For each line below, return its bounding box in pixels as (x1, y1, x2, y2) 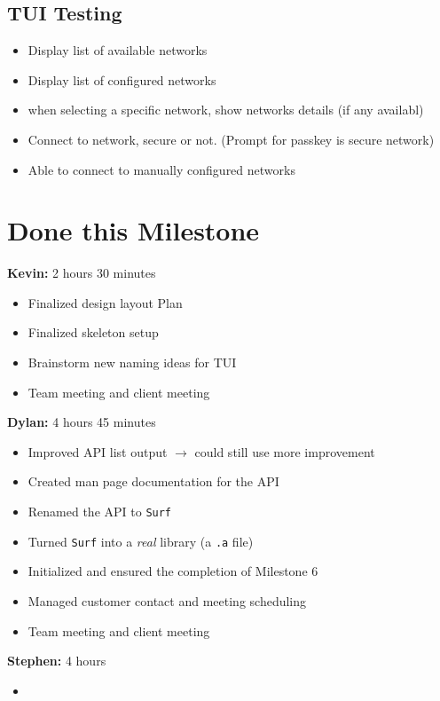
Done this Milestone (7, 212, 260, 248)
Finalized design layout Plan (27, 293, 183, 311)
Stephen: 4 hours (7, 651, 106, 670)
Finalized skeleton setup (27, 323, 159, 342)
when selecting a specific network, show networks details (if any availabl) (27, 100, 424, 119)
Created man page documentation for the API (27, 472, 279, 491)
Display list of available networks (27, 41, 208, 59)
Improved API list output (27, 442, 168, 461)
